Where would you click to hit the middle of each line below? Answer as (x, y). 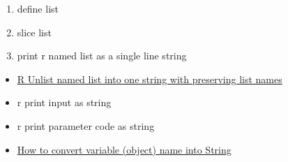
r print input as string (64, 102)
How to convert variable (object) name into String (124, 149)
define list (38, 8)
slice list (34, 32)
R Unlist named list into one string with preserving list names (150, 79)
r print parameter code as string (86, 125)
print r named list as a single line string (102, 56)
